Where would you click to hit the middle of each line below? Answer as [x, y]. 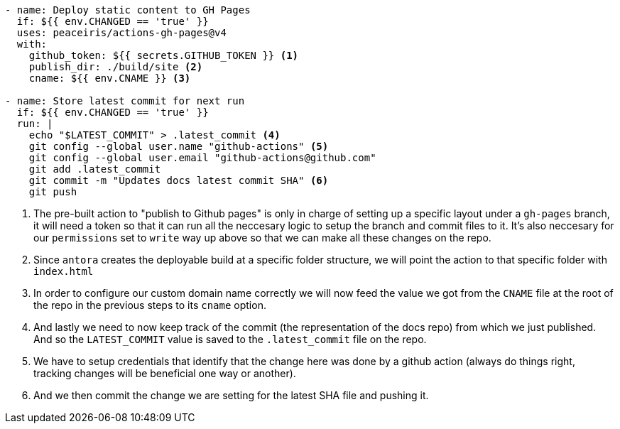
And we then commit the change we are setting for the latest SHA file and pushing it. [231, 395]
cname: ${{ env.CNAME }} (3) [110, 78]
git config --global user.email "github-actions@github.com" [202, 158]
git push [53, 192]
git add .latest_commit [95, 169]
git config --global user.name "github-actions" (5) [179, 146]
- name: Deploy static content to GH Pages [128, 10]
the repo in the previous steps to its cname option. [150, 305]
